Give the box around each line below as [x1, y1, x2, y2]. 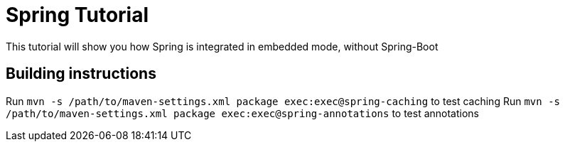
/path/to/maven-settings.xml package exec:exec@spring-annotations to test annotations [6, 107, 479, 119]
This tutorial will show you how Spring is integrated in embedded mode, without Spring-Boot [6, 40, 438, 53]
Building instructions [6, 65, 156, 83]
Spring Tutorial [6, 3, 149, 27]
